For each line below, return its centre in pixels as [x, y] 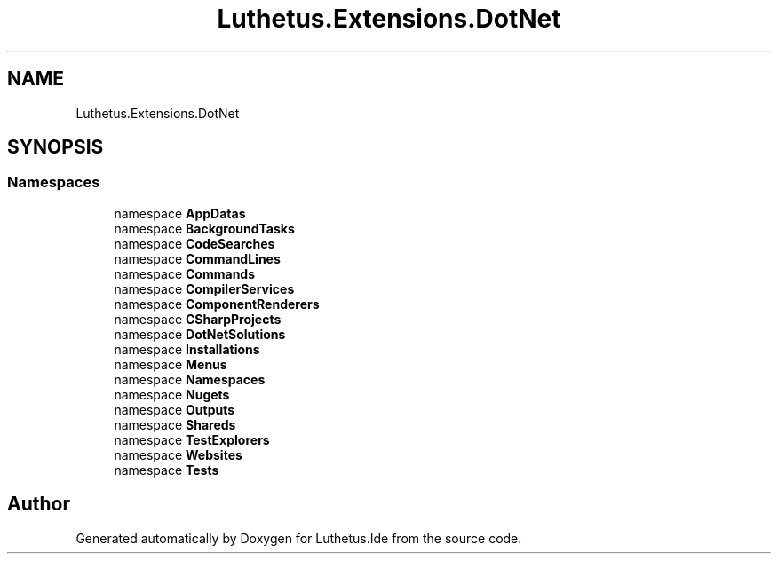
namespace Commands [185, 273]
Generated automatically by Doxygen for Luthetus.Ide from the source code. [299, 538]
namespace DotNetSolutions [200, 334]
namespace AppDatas [180, 213]
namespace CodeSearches [194, 243]
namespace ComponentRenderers [217, 304]
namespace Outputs [175, 409]
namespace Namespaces [190, 379]
